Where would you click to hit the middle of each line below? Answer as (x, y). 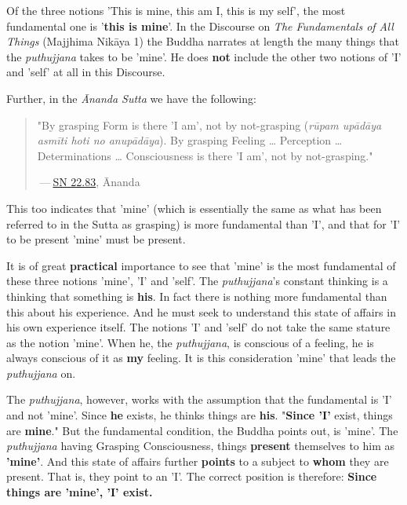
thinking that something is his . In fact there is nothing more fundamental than (197, 296)
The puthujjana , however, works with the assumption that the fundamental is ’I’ (199, 399)
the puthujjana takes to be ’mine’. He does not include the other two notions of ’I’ (204, 56)
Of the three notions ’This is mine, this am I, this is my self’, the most (176, 10)
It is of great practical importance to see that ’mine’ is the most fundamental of (201, 265)
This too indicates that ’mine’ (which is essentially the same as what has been (194, 208)
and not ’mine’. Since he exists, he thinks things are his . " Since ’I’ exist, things (200, 415)
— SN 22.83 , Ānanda (90, 182)
